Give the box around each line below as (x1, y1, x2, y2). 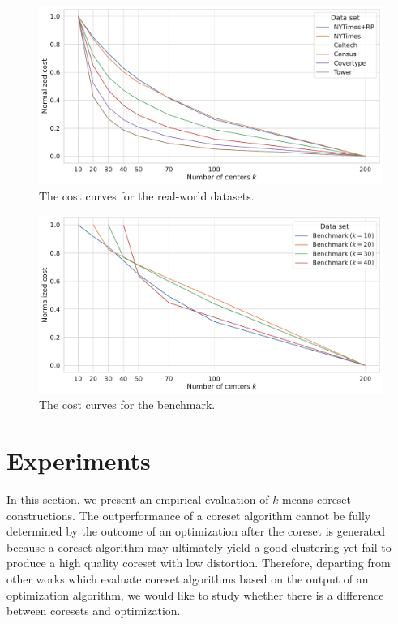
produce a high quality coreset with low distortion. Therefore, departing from (6, 554, 391, 571)
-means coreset (278, 491, 352, 507)
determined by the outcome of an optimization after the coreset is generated (6, 523, 385, 540)
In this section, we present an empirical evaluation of (6, 491, 269, 507)
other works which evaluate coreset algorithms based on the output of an (6, 570, 369, 587)
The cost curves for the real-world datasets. (39, 187, 255, 204)
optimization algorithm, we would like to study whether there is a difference (6, 586, 384, 603)
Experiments (6, 444, 151, 477)
